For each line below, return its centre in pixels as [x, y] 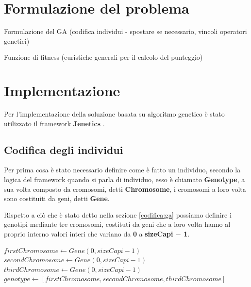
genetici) [17, 41]
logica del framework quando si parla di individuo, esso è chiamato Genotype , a [125, 179]
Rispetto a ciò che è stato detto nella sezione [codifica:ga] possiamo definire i [118, 214]
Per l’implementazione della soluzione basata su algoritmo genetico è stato [114, 114]
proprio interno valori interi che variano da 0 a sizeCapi [89, 233]
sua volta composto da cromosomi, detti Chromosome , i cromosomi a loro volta [125, 189]
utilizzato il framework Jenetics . [54, 123]
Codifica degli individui [64, 149]
